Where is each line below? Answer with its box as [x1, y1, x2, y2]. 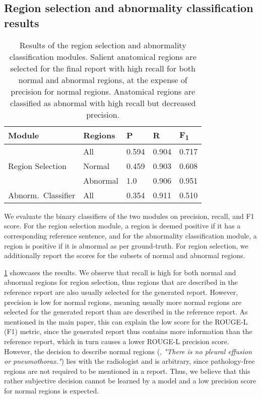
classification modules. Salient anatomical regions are [9, 50, 197, 62]
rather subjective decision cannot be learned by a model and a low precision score [4, 375, 256, 386]
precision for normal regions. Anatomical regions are [11, 85, 195, 97]
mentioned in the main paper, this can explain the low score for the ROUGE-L [4, 316, 248, 327]
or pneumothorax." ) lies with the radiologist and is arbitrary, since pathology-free [4, 356, 255, 366]
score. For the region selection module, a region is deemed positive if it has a [4, 220, 241, 231]
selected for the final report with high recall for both [10, 62, 195, 74]
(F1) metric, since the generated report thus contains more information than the [4, 326, 252, 337]
